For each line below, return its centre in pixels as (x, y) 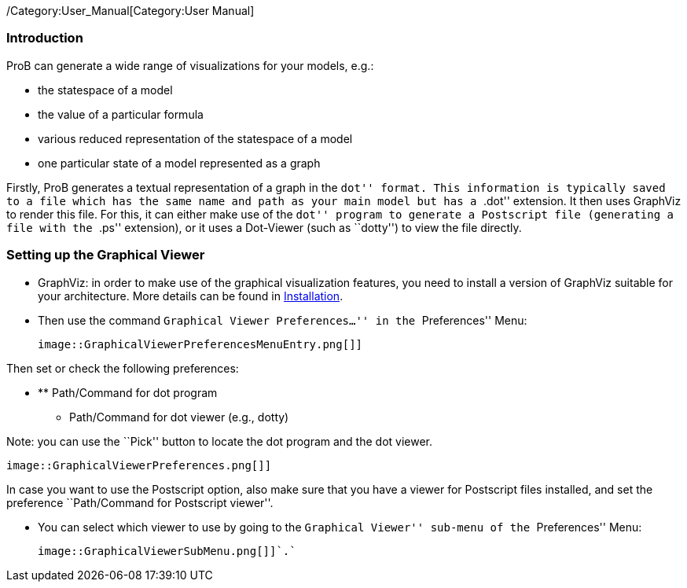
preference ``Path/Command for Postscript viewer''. (140, 502)
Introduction (45, 38)
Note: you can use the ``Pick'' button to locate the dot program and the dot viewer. (220, 441)
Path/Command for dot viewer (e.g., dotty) (179, 417)
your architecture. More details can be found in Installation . (191, 296)
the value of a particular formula (121, 114)
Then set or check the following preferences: (123, 368)
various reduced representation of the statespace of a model (195, 138)
